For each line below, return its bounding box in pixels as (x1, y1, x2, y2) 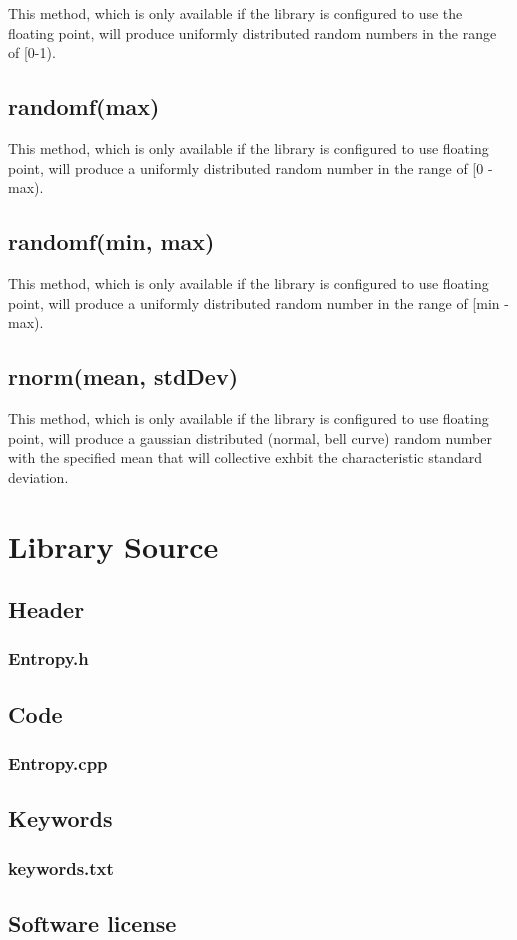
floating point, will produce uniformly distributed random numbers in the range (8, 22, 497, 43)
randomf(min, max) (8, 226, 215, 257)
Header (8, 594, 85, 625)
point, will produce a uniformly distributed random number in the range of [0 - (8, 157, 493, 178)
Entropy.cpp (8, 751, 108, 776)
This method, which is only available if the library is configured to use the (8, 3, 463, 23)
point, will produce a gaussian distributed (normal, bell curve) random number (8, 427, 492, 448)
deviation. (8, 466, 69, 487)
